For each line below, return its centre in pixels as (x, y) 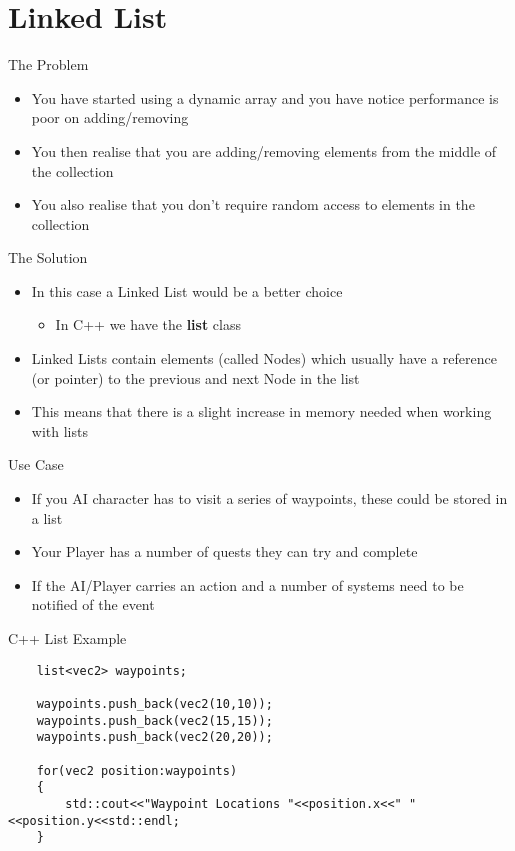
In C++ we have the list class (148, 324)
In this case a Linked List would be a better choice (187, 290)
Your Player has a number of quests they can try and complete (224, 551)
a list (47, 517)
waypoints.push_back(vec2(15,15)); (154, 720)
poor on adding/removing (110, 117)
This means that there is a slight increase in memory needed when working (261, 411)
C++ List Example (67, 638)
